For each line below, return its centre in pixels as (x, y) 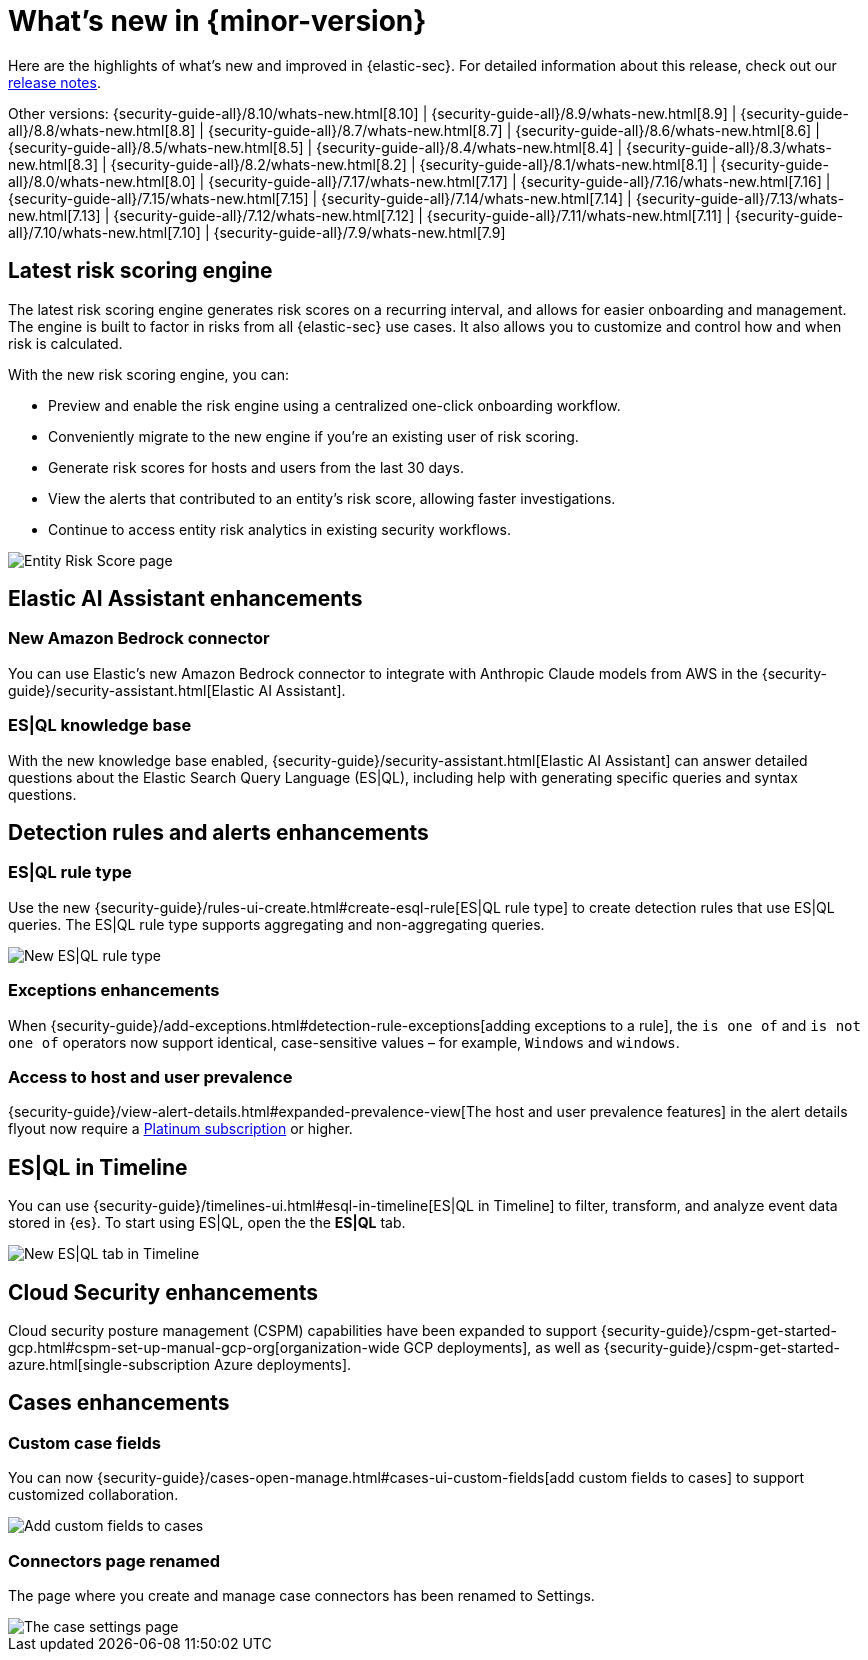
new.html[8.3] (53, 164)
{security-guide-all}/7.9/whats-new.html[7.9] (359, 232)
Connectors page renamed (114, 1560)
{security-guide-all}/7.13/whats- (740, 198)
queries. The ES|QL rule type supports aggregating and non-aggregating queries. (276, 924)
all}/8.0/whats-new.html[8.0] (102, 181)
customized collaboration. (93, 1495)
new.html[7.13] (54, 215)
